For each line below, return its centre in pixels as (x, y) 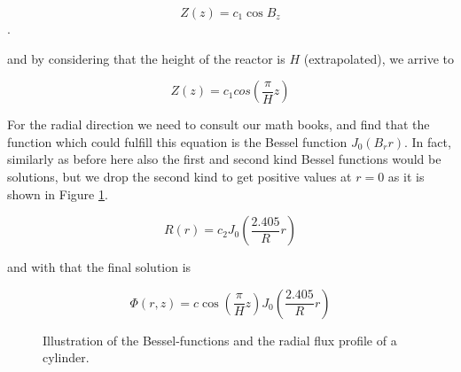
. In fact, (427, 141)
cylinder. (66, 357)
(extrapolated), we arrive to (379, 58)
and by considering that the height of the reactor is (146, 58)
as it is (406, 176)
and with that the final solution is (99, 267)
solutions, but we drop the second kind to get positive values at (180, 176)
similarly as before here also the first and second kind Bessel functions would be (224, 159)
